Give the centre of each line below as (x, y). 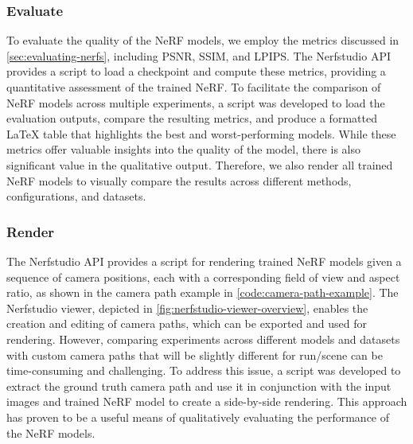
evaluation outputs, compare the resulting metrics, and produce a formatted (192, 118)
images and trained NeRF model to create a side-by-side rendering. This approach (207, 401)
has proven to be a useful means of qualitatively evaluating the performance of (198, 417)
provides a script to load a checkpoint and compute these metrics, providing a (196, 71)
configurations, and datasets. (76, 196)
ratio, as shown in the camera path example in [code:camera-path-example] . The (203, 292)
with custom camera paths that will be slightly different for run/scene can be (195, 354)
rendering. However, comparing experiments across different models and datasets (203, 339)
